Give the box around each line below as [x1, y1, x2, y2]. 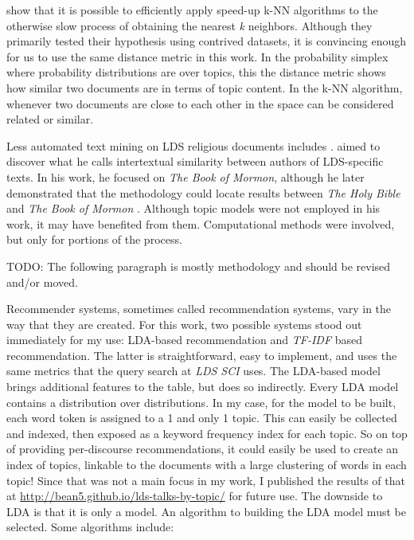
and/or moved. [6, 273, 78, 290]
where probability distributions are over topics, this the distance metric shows [6, 64, 386, 80]
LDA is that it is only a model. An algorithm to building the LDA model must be [6, 503, 406, 519]
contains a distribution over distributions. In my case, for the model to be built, [6, 393, 396, 410]
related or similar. [6, 111, 94, 127]
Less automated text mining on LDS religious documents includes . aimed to [6, 137, 381, 154]
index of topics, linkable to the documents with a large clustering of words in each [6, 456, 407, 473]
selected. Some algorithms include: [6, 518, 174, 535]
